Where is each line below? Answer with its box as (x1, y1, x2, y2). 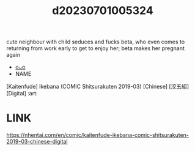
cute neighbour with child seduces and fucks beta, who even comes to (6, 38, 185, 46)
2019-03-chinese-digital (6, 138, 68, 145)
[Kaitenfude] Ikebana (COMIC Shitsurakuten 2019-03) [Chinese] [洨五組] (6, 83, 189, 90)
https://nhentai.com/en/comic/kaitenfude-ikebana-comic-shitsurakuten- (6, 131, 189, 139)
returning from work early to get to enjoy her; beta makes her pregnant (6, 45, 185, 52)
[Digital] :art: (6, 90, 38, 97)
